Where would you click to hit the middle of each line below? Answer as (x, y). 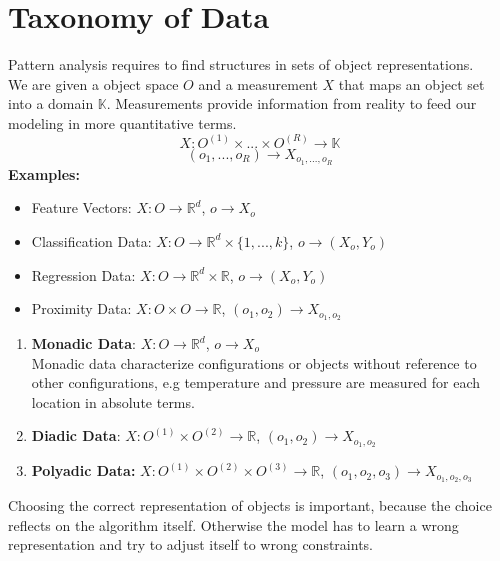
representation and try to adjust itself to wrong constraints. (190, 544)
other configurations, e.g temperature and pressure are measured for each (256, 382)
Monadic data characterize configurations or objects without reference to (254, 362)
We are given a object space (93, 83)
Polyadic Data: (83, 470)
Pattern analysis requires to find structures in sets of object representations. (241, 64)
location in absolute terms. (113, 401)
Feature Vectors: (81, 207)
